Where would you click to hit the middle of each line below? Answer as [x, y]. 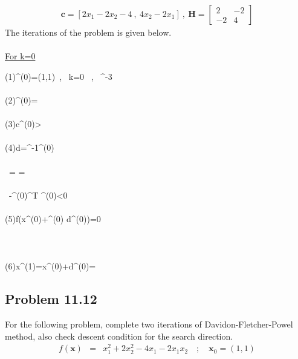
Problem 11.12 [51, 299]
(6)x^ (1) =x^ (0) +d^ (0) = [50, 266]
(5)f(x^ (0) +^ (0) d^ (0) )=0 [53, 218]
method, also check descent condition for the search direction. [119, 336]
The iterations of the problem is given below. [88, 32]
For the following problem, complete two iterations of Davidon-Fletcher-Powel [149, 324]
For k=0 [20, 56]
